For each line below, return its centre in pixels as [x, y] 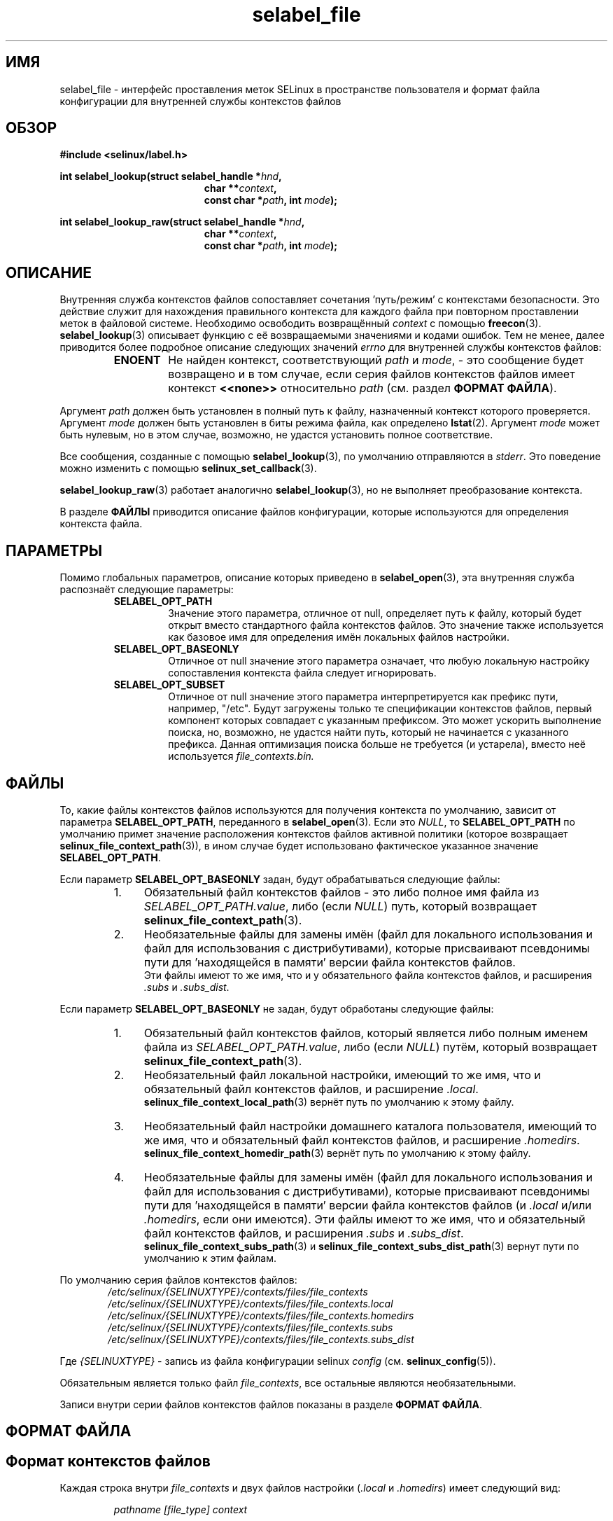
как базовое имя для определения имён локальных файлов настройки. [339, 637]
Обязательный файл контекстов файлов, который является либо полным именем [366, 1033]
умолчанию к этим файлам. [210, 1258]
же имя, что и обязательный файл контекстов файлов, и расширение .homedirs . [362, 1140]
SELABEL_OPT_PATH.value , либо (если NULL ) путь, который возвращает [340, 906]
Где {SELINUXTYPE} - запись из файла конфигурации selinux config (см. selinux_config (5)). [278, 1361]
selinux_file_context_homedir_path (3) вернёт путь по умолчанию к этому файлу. [337, 1153]
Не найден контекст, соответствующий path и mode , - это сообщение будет [376, 360]
